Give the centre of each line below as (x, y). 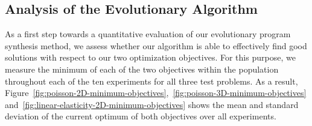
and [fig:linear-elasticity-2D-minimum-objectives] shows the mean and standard (152, 104)
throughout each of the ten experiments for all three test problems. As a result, (151, 81)
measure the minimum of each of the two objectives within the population (142, 69)
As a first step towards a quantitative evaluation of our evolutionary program (148, 34)
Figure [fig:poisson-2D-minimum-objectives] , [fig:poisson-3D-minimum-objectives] (156, 93)
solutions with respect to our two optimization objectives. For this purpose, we (150, 57)
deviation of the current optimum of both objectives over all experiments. (141, 116)
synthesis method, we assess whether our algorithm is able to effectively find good (156, 45)
